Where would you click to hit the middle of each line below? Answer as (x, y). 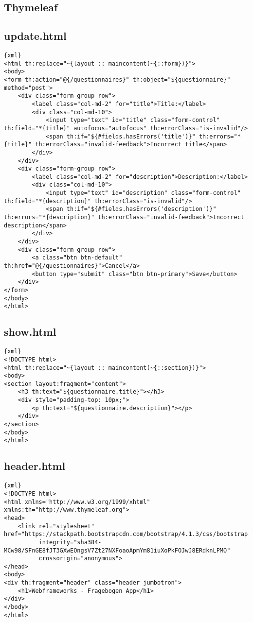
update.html (35, 36)
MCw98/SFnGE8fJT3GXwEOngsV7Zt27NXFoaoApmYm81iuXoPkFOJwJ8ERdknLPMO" (117, 550)
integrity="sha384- (70, 542)
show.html (30, 332)
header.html (35, 466)
